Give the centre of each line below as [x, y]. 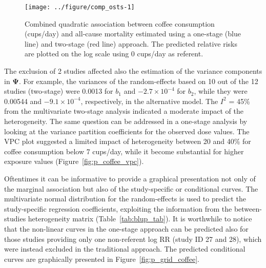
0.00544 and [23, 101]
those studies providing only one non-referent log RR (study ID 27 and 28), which [133, 239]
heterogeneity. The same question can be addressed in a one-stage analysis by [126, 121]
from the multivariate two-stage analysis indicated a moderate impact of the [124, 111]
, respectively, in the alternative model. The [149, 101]
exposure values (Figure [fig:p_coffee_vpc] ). [74, 161]
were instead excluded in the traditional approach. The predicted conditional [125, 249]
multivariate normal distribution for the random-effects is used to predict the [125, 199]
